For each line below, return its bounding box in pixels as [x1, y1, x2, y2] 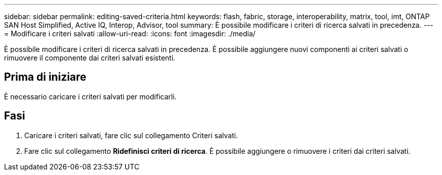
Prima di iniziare [4, 71, 87, 84]
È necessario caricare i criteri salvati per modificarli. [4, 92, 177, 101]
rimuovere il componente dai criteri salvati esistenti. [4, 53, 176, 62]
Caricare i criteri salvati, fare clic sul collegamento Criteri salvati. [24, 131, 238, 140]
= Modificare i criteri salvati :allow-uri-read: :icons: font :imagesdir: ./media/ [4, 29, 256, 38]
